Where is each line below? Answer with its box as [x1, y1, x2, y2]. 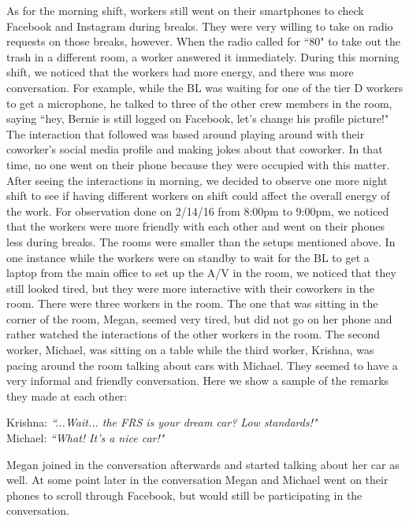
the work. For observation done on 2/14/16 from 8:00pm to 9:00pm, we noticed [6, 202, 389, 219]
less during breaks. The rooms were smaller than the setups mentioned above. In [6, 233, 396, 249]
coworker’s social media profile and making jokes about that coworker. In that [6, 141, 383, 157]
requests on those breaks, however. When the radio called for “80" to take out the [6, 33, 400, 50]
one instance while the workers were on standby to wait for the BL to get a [6, 249, 370, 265]
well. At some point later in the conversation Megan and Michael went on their [6, 471, 389, 488]
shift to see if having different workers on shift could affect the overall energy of [6, 187, 390, 204]
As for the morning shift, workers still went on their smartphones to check [6, 2, 364, 18]
